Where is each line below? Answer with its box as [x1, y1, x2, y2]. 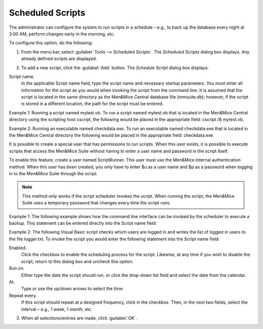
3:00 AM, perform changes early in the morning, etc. [9, 31, 115, 37]
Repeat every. [9, 292, 37, 298]
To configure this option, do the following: [9, 40, 93, 46]
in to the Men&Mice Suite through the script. [9, 170, 98, 176]
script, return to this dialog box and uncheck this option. [21, 258, 134, 264]
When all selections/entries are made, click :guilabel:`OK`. [21, 315, 137, 321]
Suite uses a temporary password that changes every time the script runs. [22, 200, 171, 206]
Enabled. [9, 245, 27, 251]
